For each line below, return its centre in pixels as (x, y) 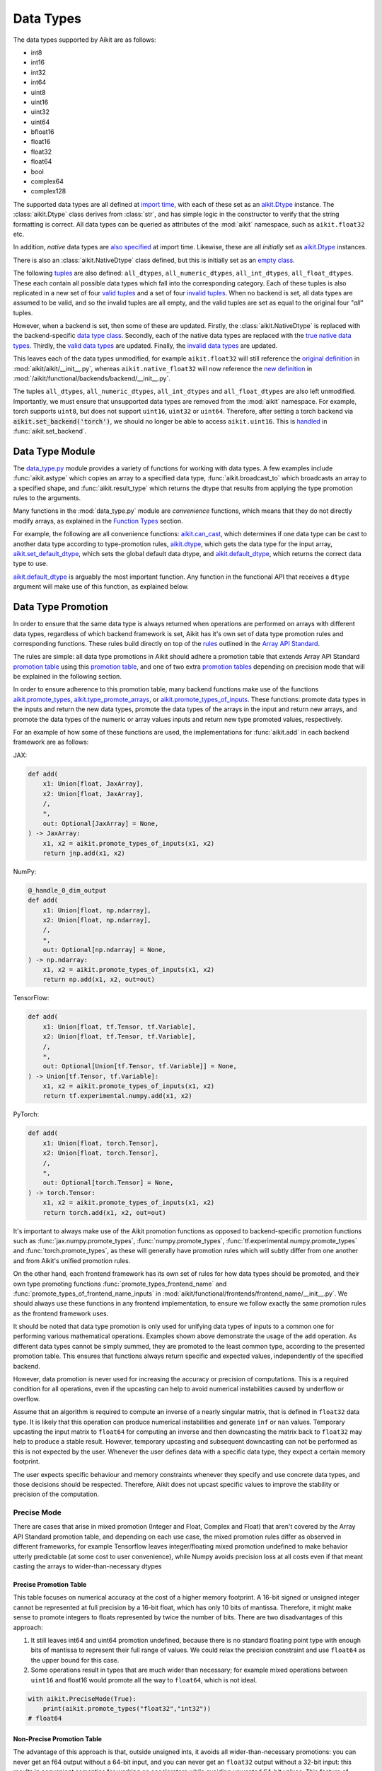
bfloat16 (42, 132)
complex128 (48, 191)
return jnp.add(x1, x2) (84, 853)
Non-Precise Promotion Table (58, 1738)
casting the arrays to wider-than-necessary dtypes (87, 1566)
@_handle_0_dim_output (67, 890)
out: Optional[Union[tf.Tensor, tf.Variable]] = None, (140, 1066)
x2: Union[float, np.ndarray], (97, 920)
